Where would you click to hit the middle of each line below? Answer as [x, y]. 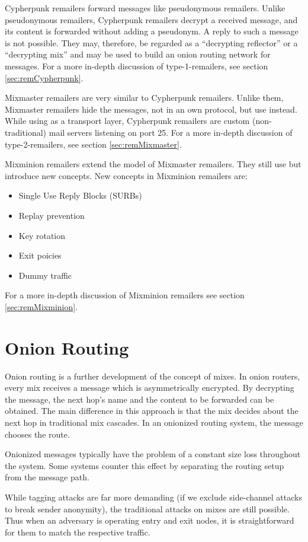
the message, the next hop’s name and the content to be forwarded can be [139, 399]
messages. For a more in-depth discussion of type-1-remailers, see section [137, 66]
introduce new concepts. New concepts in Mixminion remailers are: [126, 175]
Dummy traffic [45, 275]
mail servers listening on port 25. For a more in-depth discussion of [171, 132]
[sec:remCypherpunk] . [44, 77]
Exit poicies [40, 255]
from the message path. [47, 477]
